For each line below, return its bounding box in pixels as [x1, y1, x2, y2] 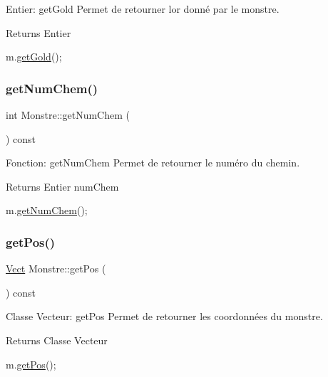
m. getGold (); [6, 49, 62, 64]
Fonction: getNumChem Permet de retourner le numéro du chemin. [6, 155, 300, 170]
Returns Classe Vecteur [6, 332, 108, 347]
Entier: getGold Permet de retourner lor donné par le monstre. [6, 1, 280, 16]
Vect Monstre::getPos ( [6, 261, 106, 276]
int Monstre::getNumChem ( [6, 107, 130, 122]
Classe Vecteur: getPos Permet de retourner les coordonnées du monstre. [6, 309, 323, 324]
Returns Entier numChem [6, 179, 119, 193]
